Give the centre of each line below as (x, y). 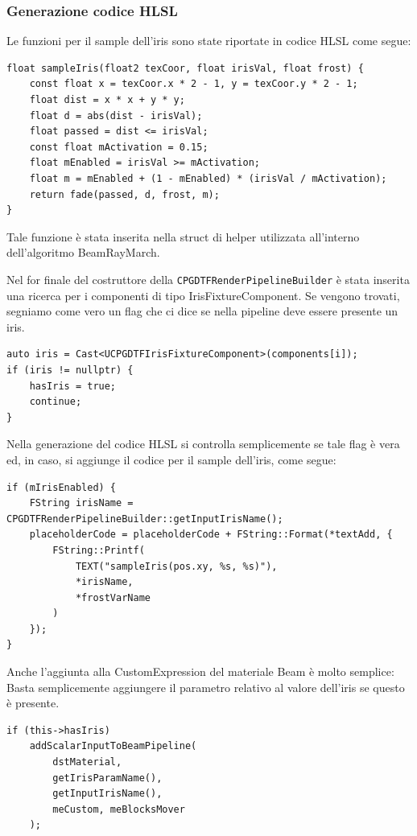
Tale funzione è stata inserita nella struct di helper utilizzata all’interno (183, 236)
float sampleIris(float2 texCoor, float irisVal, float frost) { (185, 68)
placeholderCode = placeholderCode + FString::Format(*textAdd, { (211, 535)
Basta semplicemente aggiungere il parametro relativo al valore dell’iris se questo (206, 687)
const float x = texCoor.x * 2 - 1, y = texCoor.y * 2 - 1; (194, 84)
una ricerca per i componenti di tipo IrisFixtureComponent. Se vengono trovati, (203, 295)
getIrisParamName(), (107, 778)
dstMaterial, (87, 762)
